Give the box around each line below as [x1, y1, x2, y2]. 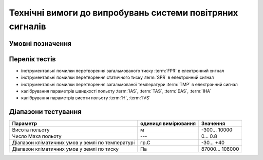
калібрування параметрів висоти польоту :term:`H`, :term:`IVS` [21, 95, 151, 101]
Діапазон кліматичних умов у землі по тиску [12, 146, 119, 153]
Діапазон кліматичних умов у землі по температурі [12, 139, 135, 146]
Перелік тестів [9, 55, 56, 63]
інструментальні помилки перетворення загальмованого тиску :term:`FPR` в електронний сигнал [21, 68, 224, 73]
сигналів [9, 21, 46, 32]
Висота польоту [12, 126, 50, 133]
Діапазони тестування [9, 107, 82, 116]
